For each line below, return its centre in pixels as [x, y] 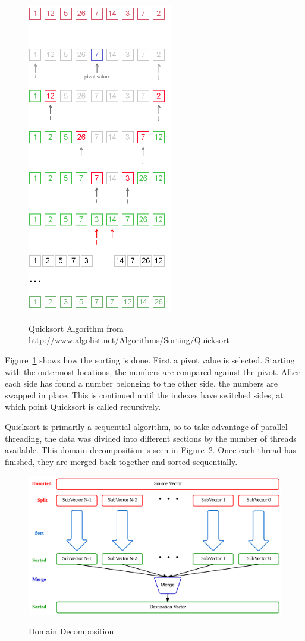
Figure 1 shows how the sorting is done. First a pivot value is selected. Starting [150, 360]
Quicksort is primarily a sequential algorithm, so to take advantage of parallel [146, 427]
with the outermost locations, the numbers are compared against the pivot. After [152, 371]
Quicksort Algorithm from [76, 328]
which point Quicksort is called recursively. [83, 406]
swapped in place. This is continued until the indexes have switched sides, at [144, 395]
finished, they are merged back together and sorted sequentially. [121, 461]
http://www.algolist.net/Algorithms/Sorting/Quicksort [129, 340]
